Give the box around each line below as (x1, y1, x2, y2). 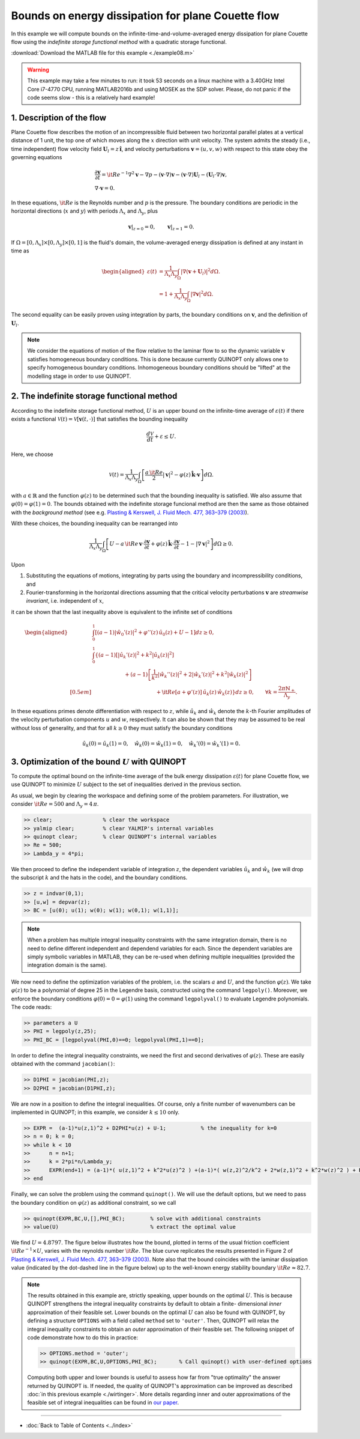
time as (11, 247, 29, 255)
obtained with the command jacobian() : (11, 1060, 115, 1068)
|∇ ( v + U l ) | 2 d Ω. (180, 267, 220, 276)
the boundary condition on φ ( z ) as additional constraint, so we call (11, 1199, 176, 1206)
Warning (27, 66, 49, 73)
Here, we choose (11, 451, 53, 458)
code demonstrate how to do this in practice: (27, 1334, 138, 1341)
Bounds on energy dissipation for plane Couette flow (11, 9, 280, 22)
